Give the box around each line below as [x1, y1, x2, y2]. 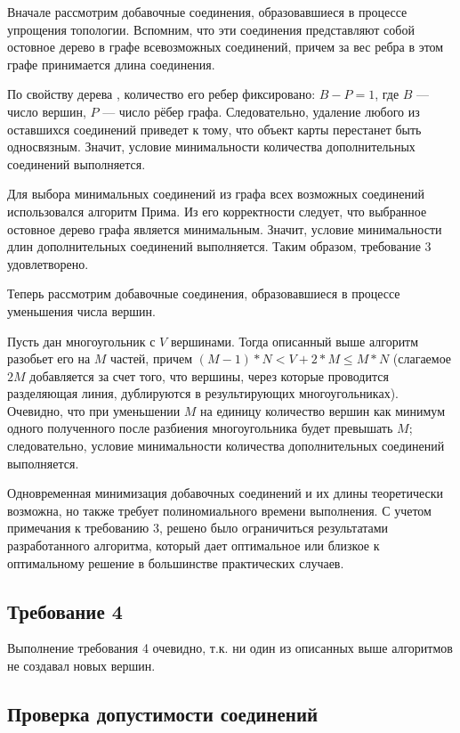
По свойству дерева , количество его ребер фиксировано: [7, 85, 316, 103]
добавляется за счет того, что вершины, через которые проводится [29, 366, 389, 385]
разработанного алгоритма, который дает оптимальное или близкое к [7, 536, 380, 555]
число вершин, [7, 102, 86, 120]
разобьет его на [7, 349, 91, 368]
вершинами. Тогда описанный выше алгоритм [170, 331, 419, 350]
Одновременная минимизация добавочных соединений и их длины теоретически [7, 484, 444, 502]
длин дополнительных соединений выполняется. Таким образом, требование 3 [7, 237, 432, 256]
